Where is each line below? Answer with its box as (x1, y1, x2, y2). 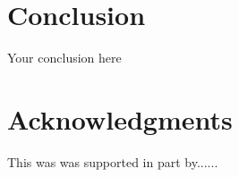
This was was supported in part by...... (7, 152, 218, 171)
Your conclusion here (7, 48, 122, 67)
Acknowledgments (7, 100, 233, 137)
